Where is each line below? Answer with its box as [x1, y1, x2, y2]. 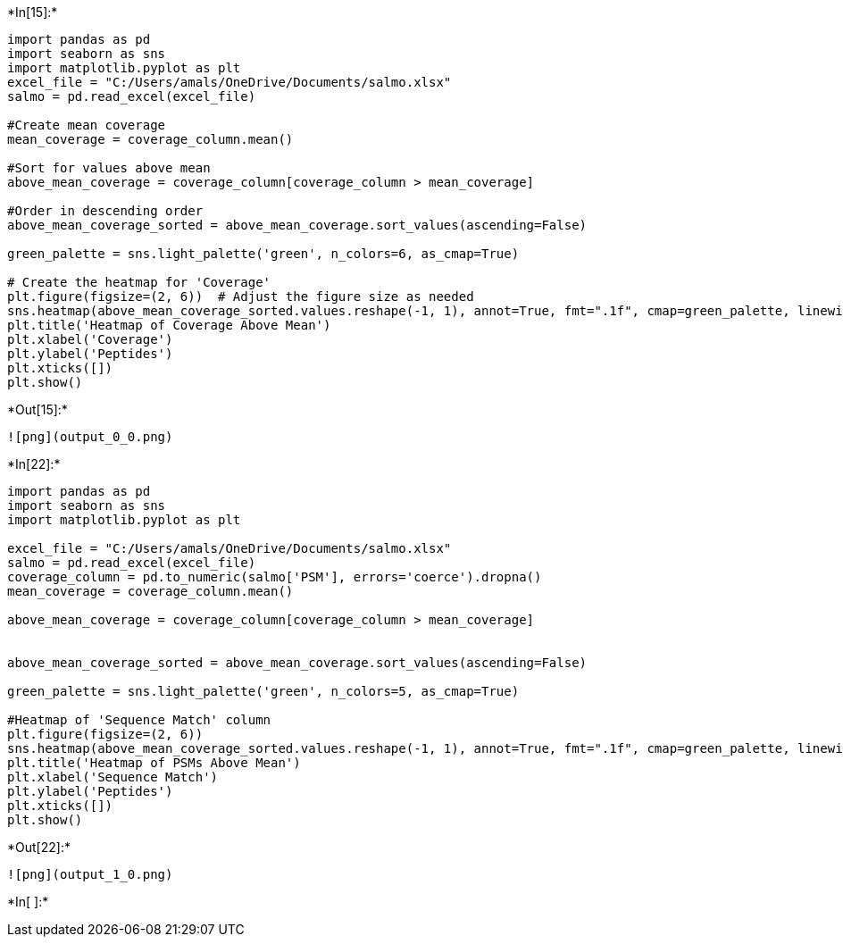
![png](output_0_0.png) [7, 430, 173, 444]
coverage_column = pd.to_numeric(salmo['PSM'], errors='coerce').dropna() [7, 570, 542, 584]
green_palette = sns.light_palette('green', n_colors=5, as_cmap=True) [7, 684, 520, 698]
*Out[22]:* [7, 840, 71, 855]
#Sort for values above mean [7, 161, 211, 175]
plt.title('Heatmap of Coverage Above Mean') [7, 318, 331, 332]
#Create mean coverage [7, 118, 166, 132]
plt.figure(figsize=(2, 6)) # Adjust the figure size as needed [7, 289, 474, 304]
